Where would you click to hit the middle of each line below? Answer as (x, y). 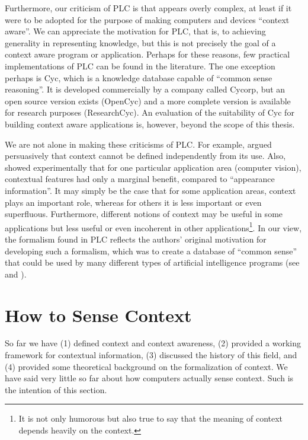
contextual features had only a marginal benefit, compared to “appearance (140, 179)
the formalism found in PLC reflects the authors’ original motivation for (136, 239)
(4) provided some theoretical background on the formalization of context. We (146, 366)
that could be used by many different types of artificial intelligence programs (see (152, 262)
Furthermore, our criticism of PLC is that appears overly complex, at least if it (148, 8)
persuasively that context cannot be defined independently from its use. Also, (145, 156)
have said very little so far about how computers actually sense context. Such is (149, 378)
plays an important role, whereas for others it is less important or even (133, 202)
